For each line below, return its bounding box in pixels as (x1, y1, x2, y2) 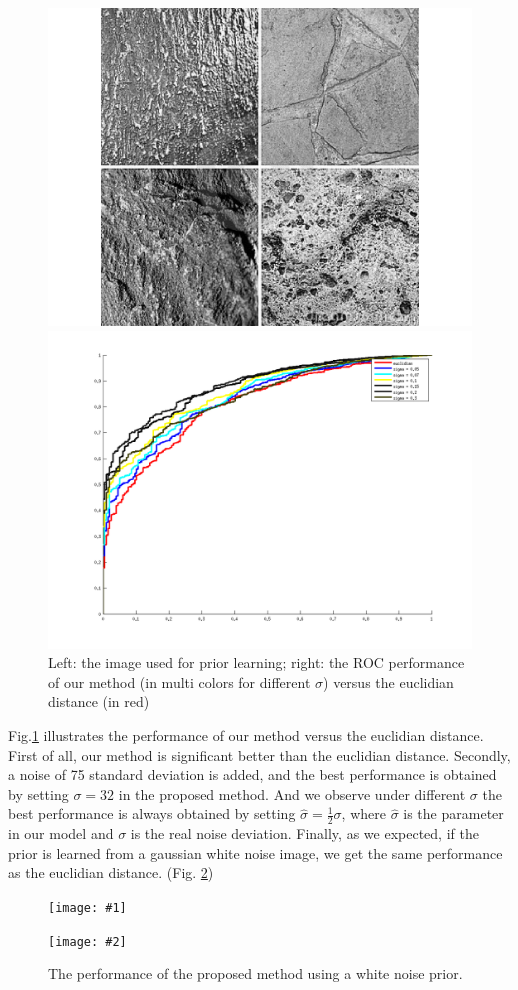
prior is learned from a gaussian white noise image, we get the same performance (8, 842, 503, 863)
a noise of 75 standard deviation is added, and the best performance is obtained (8, 764, 497, 785)
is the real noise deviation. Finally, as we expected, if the (130, 823, 479, 844)
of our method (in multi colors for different (48, 671, 311, 692)
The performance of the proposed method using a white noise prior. (48, 963, 463, 984)
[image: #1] (48, 900, 127, 915)
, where (341, 803, 386, 824)
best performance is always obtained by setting (8, 803, 296, 824)
